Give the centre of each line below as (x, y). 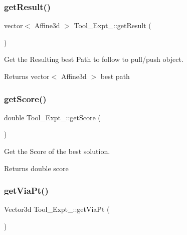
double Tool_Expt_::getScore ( (52, 117)
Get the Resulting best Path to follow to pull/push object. (94, 59)
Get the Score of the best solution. (57, 151)
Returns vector (27, 76)
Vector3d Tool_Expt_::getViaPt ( (57, 209)
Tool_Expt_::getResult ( (113, 25)
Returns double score (36, 168)
